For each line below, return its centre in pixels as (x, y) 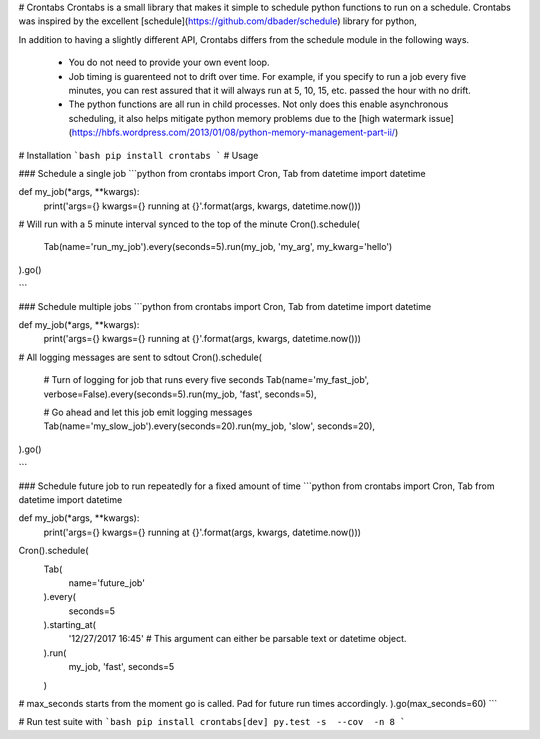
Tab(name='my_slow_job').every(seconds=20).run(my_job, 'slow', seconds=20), (209, 426)
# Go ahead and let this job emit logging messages (148, 412)
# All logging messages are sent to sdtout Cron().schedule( (140, 357)
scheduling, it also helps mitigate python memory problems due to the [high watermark (247, 118)
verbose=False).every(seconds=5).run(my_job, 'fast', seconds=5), (180, 394)
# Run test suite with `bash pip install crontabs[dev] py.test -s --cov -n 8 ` (212, 722)
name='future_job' (106, 582)
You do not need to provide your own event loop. (169, 62)
